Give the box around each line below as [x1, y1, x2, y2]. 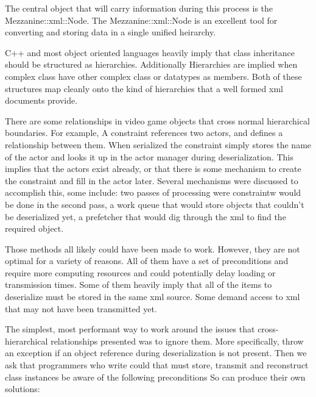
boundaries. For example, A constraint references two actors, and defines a [5, 126, 283, 139]
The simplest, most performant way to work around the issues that [5, 323, 255, 335]
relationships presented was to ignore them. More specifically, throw [51, 334, 304, 347]
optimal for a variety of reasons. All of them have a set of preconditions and [5, 254, 289, 267]
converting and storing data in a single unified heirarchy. [5, 26, 216, 38]
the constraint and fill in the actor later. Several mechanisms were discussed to [5, 174, 298, 187]
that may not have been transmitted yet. [5, 302, 157, 315]
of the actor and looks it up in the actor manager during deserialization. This [5, 150, 293, 163]
